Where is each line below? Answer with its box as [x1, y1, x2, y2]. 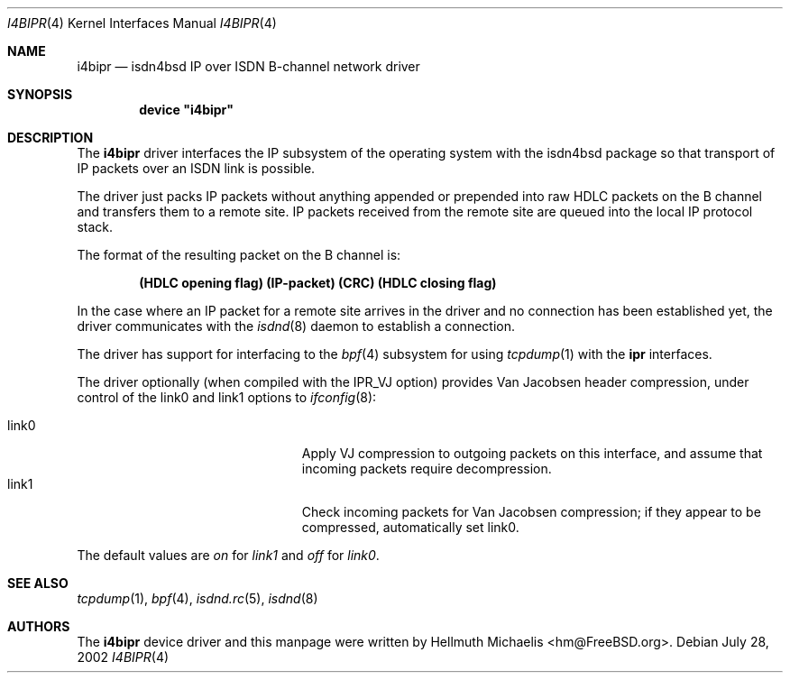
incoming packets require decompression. [301, 461, 552, 476]
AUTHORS [7, 619, 70, 634]
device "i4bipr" [139, 102, 234, 117]
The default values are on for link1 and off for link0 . [77, 547, 380, 563]
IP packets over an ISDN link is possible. [77, 161, 316, 176]
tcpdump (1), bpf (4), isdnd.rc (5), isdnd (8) [77, 591, 318, 606]
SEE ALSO [7, 575, 69, 591]
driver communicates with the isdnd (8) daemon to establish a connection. [77, 318, 515, 334]
